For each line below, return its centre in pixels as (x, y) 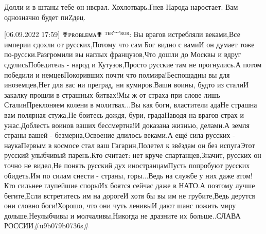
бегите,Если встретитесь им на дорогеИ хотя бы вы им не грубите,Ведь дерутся (130, 195)
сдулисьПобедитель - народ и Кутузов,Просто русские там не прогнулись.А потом (133, 64)
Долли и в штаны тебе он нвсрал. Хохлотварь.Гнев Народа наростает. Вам (121, 7)
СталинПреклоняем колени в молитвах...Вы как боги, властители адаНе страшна (131, 105)
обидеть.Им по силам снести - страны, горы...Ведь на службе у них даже (119, 175)
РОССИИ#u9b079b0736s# (47, 226)
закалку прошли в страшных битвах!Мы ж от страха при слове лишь (112, 94)
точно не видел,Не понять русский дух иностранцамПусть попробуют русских (127, 165)
